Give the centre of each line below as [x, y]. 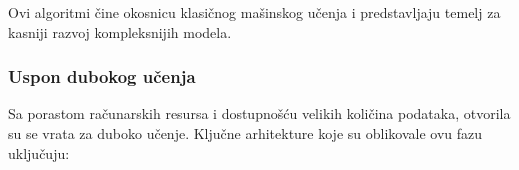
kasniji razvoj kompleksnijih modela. [120, 31]
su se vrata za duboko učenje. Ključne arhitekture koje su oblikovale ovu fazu [245, 133]
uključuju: [39, 152]
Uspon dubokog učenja [102, 76]
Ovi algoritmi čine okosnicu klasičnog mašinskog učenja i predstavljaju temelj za [254, 12]
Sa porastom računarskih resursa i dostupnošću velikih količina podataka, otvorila [259, 113]
